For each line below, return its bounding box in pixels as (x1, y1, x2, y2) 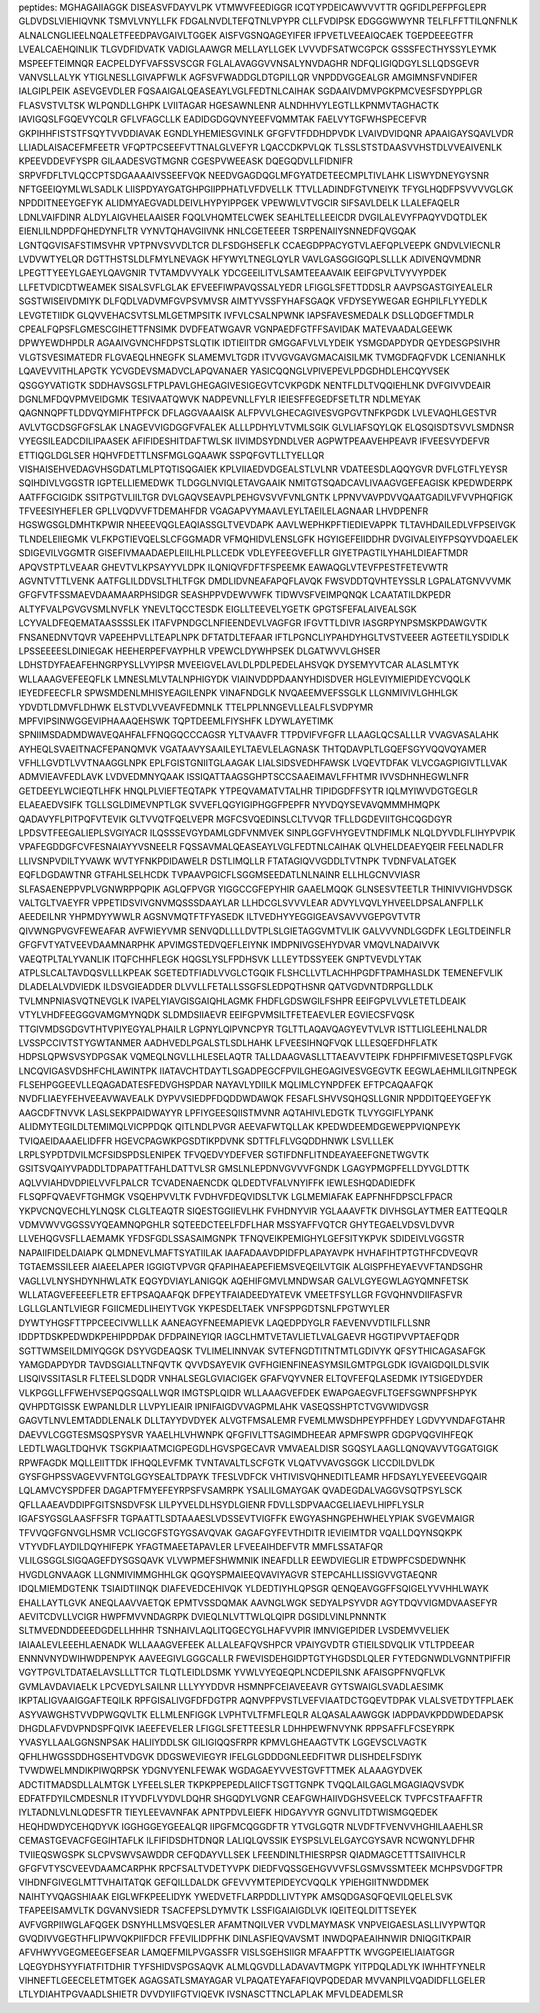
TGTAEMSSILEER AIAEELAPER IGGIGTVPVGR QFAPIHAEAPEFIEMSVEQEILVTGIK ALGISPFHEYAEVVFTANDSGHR (18, 1261, 484, 1273)
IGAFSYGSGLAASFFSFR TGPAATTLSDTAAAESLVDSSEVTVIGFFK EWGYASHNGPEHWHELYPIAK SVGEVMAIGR (18, 1513, 475, 1525)
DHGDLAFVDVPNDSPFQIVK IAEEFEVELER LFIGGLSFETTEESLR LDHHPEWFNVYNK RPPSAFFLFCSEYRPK (18, 1723, 455, 1735)
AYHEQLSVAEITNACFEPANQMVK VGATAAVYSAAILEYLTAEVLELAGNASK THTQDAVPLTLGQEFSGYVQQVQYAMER (18, 743, 487, 755)
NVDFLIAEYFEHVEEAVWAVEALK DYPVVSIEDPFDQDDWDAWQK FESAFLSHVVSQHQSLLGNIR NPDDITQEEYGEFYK (18, 1093, 492, 1105)
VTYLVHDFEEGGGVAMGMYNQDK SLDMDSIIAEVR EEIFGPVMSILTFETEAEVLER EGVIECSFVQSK (18, 1009, 415, 1021)
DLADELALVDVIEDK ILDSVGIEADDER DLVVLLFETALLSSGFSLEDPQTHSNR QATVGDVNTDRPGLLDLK (18, 981, 434, 993)
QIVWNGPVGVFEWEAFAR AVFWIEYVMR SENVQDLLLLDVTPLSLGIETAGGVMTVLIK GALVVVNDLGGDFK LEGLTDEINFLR (18, 925, 512, 937)
